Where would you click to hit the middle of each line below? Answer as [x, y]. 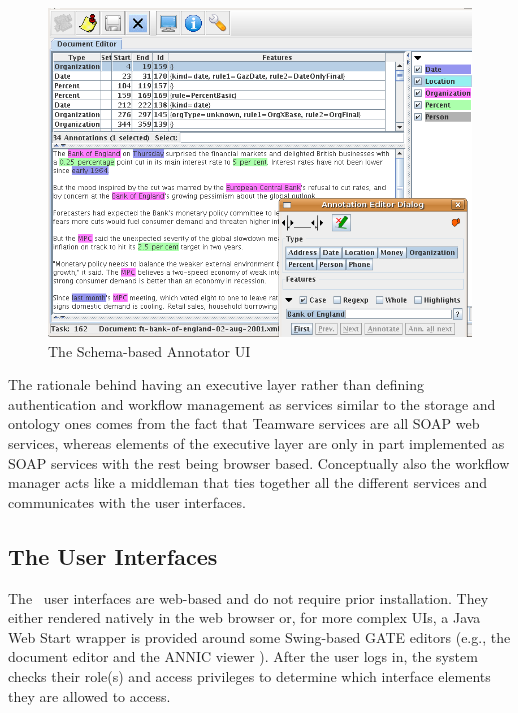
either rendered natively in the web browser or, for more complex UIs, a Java [244, 617]
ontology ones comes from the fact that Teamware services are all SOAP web [244, 423]
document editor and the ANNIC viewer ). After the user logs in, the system [243, 656]
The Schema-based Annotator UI [149, 350]
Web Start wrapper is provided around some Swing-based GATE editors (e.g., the [259, 636]
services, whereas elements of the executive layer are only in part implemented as [256, 442]
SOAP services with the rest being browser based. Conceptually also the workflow [259, 462]
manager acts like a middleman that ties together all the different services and [248, 482]
